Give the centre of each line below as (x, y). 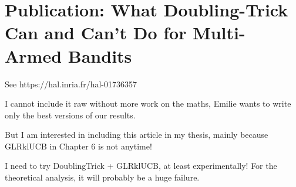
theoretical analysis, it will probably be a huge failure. (102, 177)
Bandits (100, 55)
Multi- (219, 33)
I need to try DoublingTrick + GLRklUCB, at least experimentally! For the (141, 166)
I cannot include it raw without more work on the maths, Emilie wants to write (148, 103)
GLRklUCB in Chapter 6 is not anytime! (78, 146)
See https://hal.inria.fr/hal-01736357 (71, 84)
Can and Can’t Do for (96, 33)
